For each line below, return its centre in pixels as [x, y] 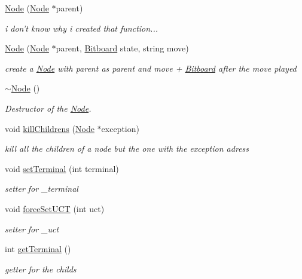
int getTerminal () [38, 249]
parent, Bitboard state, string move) [122, 48]
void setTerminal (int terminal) [62, 168]
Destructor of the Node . [48, 108]
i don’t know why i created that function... [82, 28]
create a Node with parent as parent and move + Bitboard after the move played [151, 68]
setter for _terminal [42, 188]
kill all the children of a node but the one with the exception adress [127, 148]
